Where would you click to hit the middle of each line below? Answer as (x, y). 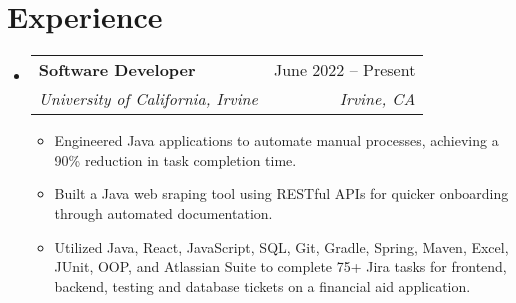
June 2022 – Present (344, 70)
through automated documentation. (163, 212)
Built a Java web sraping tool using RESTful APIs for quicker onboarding (281, 193)
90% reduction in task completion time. (175, 159)
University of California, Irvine (148, 99)
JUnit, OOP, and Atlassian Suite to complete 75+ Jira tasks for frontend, (280, 266)
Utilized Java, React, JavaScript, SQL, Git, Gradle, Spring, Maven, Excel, (281, 246)
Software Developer (117, 70)
